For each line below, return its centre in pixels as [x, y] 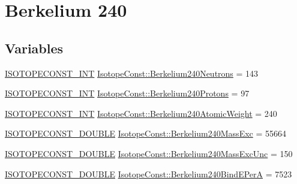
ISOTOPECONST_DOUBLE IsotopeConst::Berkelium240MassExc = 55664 [145, 133]
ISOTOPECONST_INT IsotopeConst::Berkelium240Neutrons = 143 [132, 73]
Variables [34, 48]
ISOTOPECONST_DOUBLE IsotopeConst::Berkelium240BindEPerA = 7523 [148, 174]
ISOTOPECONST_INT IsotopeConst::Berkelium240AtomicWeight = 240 [141, 113]
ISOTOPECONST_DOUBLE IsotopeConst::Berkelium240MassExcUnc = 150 [149, 153]
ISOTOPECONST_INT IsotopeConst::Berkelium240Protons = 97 [127, 93]
